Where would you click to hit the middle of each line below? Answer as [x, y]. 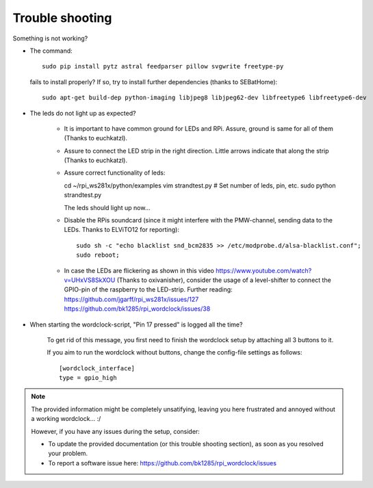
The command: [51, 51]
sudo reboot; [98, 255]
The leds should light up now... [107, 207]
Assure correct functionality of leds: [115, 173]
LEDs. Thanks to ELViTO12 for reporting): [121, 230]
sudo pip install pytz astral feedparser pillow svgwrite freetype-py [163, 66]
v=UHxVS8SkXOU [90, 280]
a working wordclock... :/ [66, 419]
